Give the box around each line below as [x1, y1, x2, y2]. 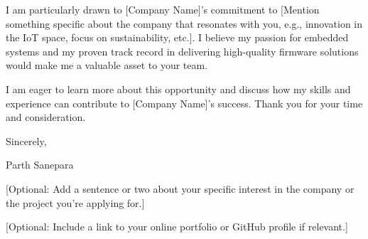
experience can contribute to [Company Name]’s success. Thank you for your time [6, 95, 363, 110]
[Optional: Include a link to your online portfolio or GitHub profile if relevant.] [6, 219, 348, 234]
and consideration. [6, 110, 86, 124]
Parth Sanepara [6, 157, 74, 172]
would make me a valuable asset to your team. [6, 58, 208, 73]
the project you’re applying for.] [6, 195, 145, 210]
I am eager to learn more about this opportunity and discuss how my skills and [6, 81, 351, 96]
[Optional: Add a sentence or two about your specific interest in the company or [6, 181, 355, 196]
